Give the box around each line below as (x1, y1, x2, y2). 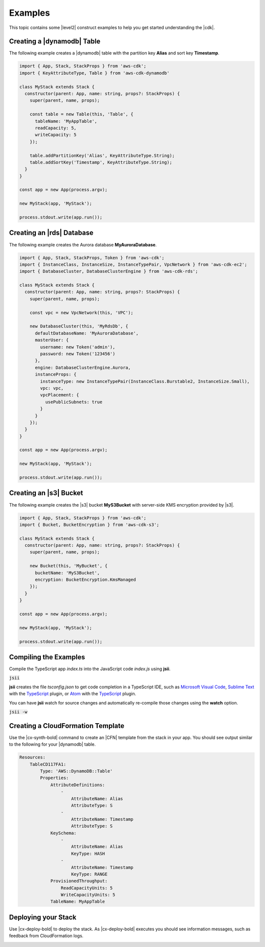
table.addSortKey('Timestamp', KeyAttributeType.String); (29, 160, 172, 165)
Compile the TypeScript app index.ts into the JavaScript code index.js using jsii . (9, 666, 171, 672)
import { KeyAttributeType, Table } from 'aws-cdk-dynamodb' (19, 70, 170, 76)
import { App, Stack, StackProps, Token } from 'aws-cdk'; (19, 255, 164, 260)
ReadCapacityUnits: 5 (60, 885, 113, 891)
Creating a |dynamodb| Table (9, 37, 101, 46)
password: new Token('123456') (40, 351, 115, 356)
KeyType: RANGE (71, 871, 108, 877)
